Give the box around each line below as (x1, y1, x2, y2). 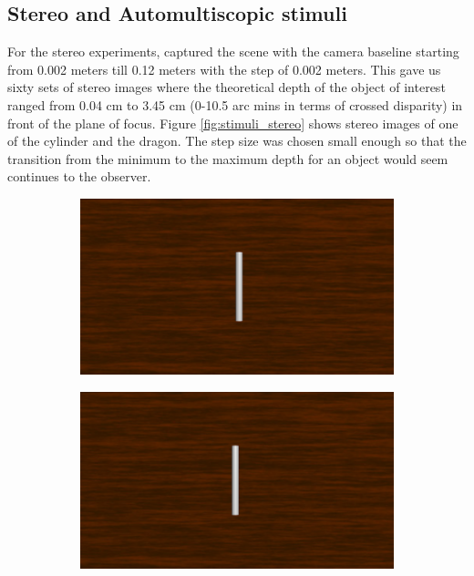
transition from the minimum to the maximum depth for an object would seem (7, 149, 448, 168)
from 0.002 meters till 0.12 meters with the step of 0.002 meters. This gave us (7, 59, 441, 78)
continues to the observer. (7, 167, 151, 186)
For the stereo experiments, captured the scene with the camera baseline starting (7, 42, 459, 61)
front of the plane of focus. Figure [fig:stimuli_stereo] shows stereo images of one (7, 113, 459, 132)
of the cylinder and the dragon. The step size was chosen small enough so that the (7, 131, 467, 150)
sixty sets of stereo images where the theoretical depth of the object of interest (7, 77, 446, 97)
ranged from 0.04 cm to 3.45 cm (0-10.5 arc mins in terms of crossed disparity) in (7, 95, 463, 114)
